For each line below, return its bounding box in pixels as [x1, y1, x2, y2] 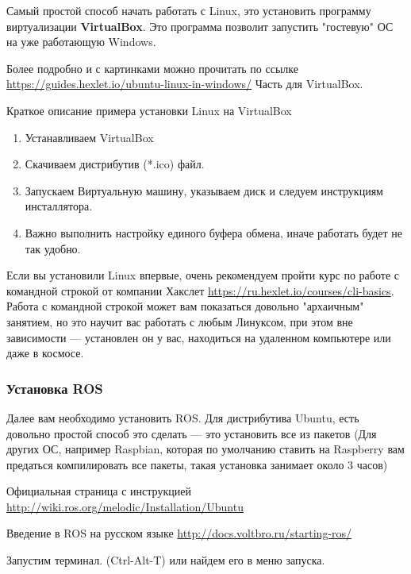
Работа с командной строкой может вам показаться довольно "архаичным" [6, 298, 364, 314]
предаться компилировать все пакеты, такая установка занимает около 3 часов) [6, 456, 388, 472]
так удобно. [25, 240, 81, 256]
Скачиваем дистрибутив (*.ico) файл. [25, 156, 205, 172]
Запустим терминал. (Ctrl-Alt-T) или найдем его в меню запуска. [6, 552, 325, 568]
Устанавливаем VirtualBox [25, 129, 154, 145]
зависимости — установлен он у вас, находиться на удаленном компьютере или [6, 329, 391, 345]
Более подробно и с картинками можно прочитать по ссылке [6, 60, 298, 76]
